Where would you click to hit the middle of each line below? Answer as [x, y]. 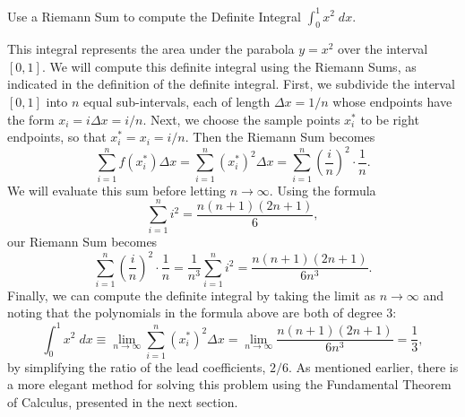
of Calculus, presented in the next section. [123, 402]
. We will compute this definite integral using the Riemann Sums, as [229, 66]
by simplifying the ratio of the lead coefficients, [137, 366]
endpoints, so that [57, 137]
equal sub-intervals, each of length [177, 102]
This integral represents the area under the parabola [151, 49]
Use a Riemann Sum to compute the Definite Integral [154, 16]
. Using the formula [323, 190]
